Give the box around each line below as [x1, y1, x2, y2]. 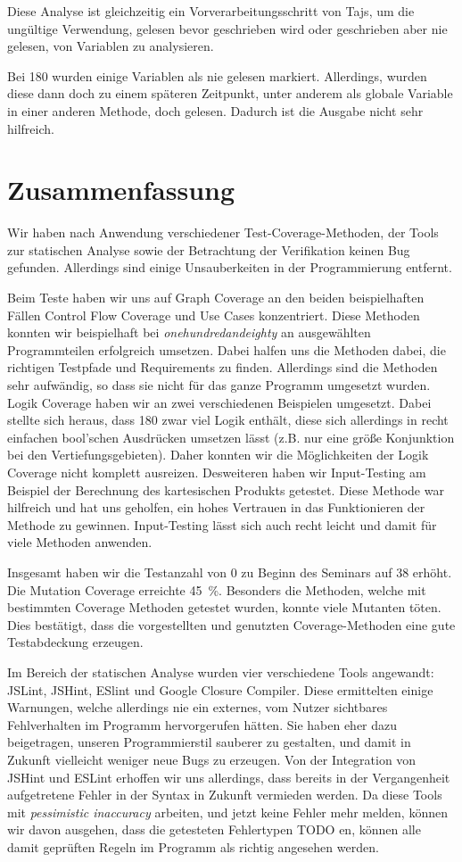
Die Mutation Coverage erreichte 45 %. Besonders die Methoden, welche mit [7, 580, 426, 599]
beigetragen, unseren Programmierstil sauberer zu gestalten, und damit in [7, 733, 411, 751]
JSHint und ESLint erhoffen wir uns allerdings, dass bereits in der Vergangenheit [7, 767, 450, 786]
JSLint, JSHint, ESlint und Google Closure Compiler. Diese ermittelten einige [7, 680, 433, 699]
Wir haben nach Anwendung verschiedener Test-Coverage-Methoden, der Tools [7, 223, 439, 242]
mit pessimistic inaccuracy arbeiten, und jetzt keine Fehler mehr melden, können [7, 802, 448, 821]
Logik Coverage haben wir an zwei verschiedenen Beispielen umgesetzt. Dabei [7, 393, 432, 411]
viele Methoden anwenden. [7, 533, 153, 551]
